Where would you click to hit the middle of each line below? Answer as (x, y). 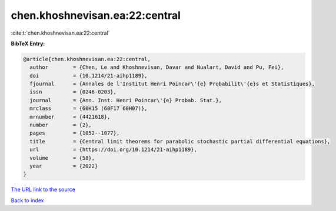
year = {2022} (64, 166)
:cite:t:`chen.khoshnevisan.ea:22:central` (60, 33)
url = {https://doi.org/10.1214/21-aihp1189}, (113, 150)
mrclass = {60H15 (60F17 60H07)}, (89, 108)
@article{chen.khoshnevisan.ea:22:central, (87, 59)
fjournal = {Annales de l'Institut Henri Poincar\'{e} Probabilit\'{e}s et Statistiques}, (172, 84)
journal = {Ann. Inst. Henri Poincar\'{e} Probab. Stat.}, (126, 100)
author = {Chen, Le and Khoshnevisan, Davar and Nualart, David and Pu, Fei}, (157, 67)
